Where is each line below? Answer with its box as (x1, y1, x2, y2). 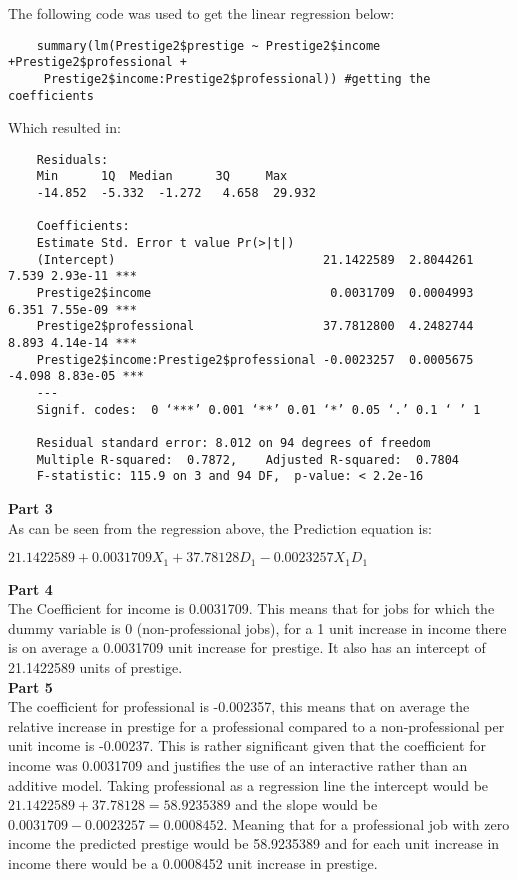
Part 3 (8, 497, 53, 518)
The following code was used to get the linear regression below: (8, 3, 395, 23)
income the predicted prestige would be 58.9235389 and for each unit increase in (8, 833, 500, 854)
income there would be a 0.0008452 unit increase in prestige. (8, 852, 378, 873)
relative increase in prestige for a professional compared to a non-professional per (8, 715, 505, 736)
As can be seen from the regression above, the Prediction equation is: (8, 517, 432, 538)
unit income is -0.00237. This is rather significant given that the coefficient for (8, 735, 486, 756)
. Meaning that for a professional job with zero (223, 813, 510, 834)
